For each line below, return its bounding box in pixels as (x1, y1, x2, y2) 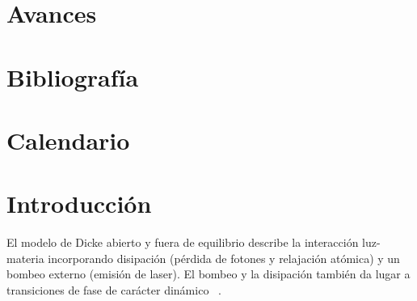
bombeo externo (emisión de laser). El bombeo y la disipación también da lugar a (6, 265, 411, 282)
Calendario (6, 123, 130, 156)
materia (6, 249, 44, 266)
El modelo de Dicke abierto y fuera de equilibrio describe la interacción (6, 234, 359, 251)
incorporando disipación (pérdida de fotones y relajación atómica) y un (48, 249, 400, 266)
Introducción (6, 187, 152, 220)
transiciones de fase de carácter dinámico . (6, 282, 221, 299)
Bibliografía (6, 60, 139, 93)
